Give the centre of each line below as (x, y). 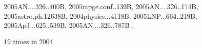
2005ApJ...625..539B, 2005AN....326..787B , (69, 25)
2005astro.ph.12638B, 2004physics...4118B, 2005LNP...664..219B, (101, 16)
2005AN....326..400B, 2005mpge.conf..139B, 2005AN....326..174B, (101, 6)
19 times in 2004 (29, 41)
